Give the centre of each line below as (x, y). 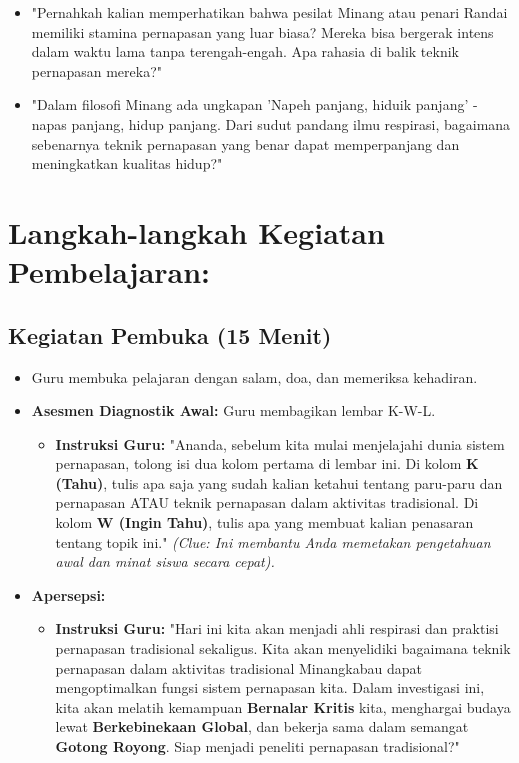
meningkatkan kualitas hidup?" (127, 163)
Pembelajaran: (109, 271)
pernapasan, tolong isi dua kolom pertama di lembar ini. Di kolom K (267, 463)
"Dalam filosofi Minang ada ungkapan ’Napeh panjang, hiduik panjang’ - (254, 104)
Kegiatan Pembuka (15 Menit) (170, 334)
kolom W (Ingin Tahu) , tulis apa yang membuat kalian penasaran (264, 522)
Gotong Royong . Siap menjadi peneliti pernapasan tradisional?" (257, 746)
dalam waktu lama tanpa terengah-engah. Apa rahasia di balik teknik (245, 51)
